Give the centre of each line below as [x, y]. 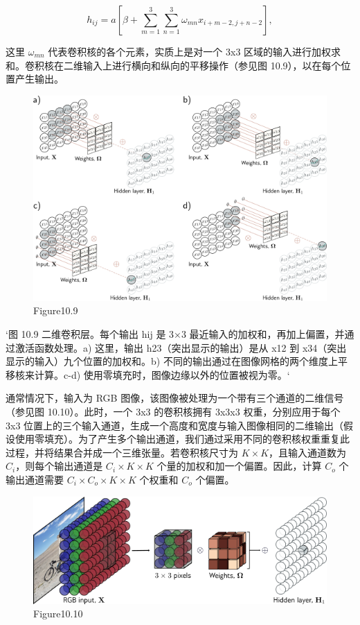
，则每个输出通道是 [59, 466]
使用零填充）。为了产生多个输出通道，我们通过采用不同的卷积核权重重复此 [182, 439]
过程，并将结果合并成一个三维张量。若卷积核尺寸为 [122, 452]
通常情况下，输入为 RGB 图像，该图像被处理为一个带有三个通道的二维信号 [175, 398]
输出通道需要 [35, 479]
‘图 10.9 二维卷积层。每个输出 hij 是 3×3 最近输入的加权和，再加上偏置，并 [175, 334]
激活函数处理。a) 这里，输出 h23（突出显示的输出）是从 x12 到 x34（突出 [181, 347]
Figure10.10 [58, 614]
